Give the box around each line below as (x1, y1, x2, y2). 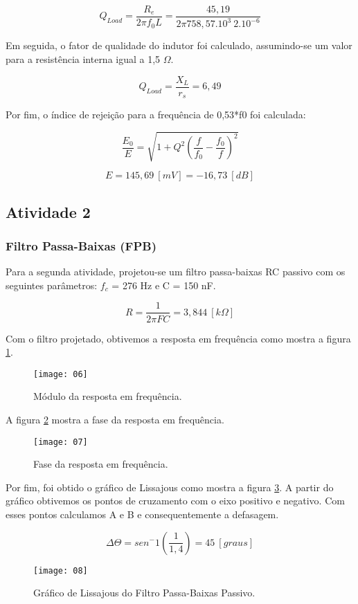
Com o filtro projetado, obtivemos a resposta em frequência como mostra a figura (6, 331, 351, 345)
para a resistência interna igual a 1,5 (6, 52, 161, 66)
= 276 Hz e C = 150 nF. (111, 277, 216, 292)
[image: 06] (33, 369, 88, 379)
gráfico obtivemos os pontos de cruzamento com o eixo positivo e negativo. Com (6, 493, 345, 508)
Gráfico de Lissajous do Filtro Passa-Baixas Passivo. (33, 585, 256, 600)
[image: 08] (33, 565, 88, 576)
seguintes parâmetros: (6, 277, 98, 292)
